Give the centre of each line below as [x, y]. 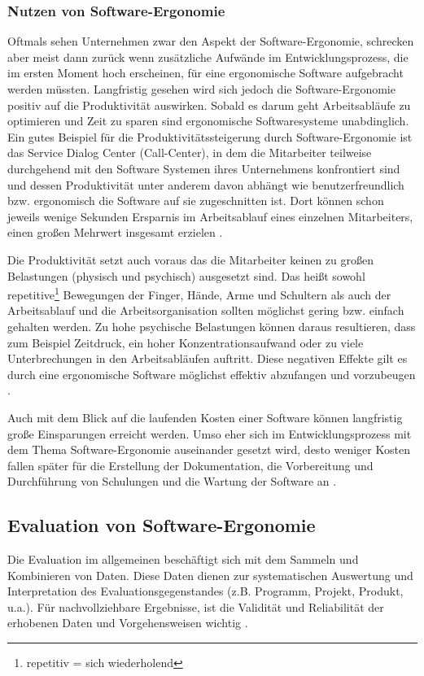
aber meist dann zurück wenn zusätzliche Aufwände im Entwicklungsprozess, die [208, 57]
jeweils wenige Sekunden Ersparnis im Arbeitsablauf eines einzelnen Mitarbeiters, [210, 216]
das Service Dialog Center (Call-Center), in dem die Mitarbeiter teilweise [190, 153]
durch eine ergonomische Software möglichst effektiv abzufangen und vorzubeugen [212, 374]
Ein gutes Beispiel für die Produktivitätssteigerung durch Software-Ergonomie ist [210, 136]
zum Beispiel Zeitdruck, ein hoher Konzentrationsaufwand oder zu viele [186, 342]
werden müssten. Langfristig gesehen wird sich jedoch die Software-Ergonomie [201, 89]
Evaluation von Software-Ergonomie [162, 525]
